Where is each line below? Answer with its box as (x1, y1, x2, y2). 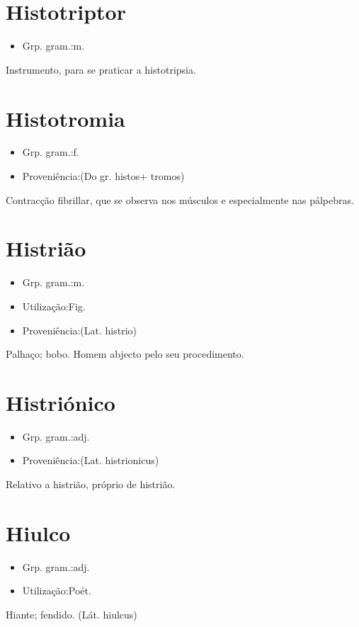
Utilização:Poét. (22, 583, 91, 598)
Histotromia (6, 103, 125, 132)
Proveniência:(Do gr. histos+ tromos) (22, 169, 185, 183)
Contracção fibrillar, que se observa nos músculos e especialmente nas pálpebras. (6, 192, 354, 207)
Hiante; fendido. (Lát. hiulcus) (6, 606, 137, 621)
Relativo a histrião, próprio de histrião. (6, 477, 176, 492)
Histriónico (6, 388, 115, 417)
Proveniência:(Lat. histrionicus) (22, 453, 159, 468)
